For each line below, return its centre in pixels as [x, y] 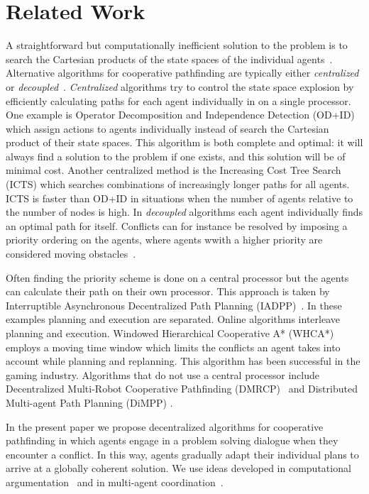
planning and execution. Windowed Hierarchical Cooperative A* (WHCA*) [170, 333]
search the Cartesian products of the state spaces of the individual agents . [169, 59]
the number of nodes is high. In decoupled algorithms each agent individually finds [184, 212]
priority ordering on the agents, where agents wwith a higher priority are [164, 240]
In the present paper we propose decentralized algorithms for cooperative [165, 426]
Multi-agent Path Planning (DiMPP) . [89, 402]
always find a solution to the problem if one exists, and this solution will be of [176, 156]
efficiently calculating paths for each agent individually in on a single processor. [178, 100]
